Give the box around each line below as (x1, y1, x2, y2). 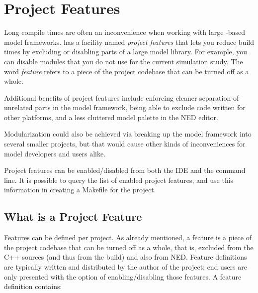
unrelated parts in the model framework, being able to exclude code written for (4, 102, 246, 113)
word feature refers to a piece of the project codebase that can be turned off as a (4, 66, 249, 76)
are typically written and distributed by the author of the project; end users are (4, 262, 247, 272)
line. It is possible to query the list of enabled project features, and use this (4, 174, 234, 185)
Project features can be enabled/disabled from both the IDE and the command (4, 165, 246, 175)
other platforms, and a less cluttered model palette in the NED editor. (4, 112, 218, 122)
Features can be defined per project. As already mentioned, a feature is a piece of (4, 232, 252, 243)
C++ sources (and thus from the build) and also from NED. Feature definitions (4, 252, 247, 262)
